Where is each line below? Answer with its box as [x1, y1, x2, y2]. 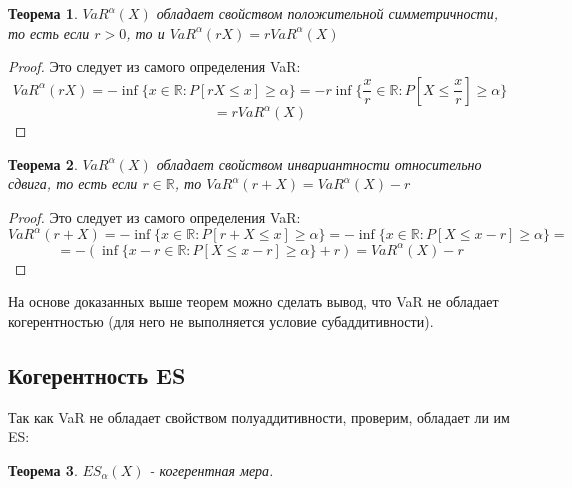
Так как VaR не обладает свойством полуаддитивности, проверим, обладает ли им [8, 406, 510, 427]
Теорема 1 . [8, 3, 78, 23]
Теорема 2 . [8, 153, 78, 174]
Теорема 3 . [8, 459, 78, 480]
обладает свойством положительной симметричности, [156, 3, 499, 23]
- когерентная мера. [149, 459, 274, 480]
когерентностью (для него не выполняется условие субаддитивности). [8, 310, 434, 331]
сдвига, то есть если [8, 173, 138, 194]
